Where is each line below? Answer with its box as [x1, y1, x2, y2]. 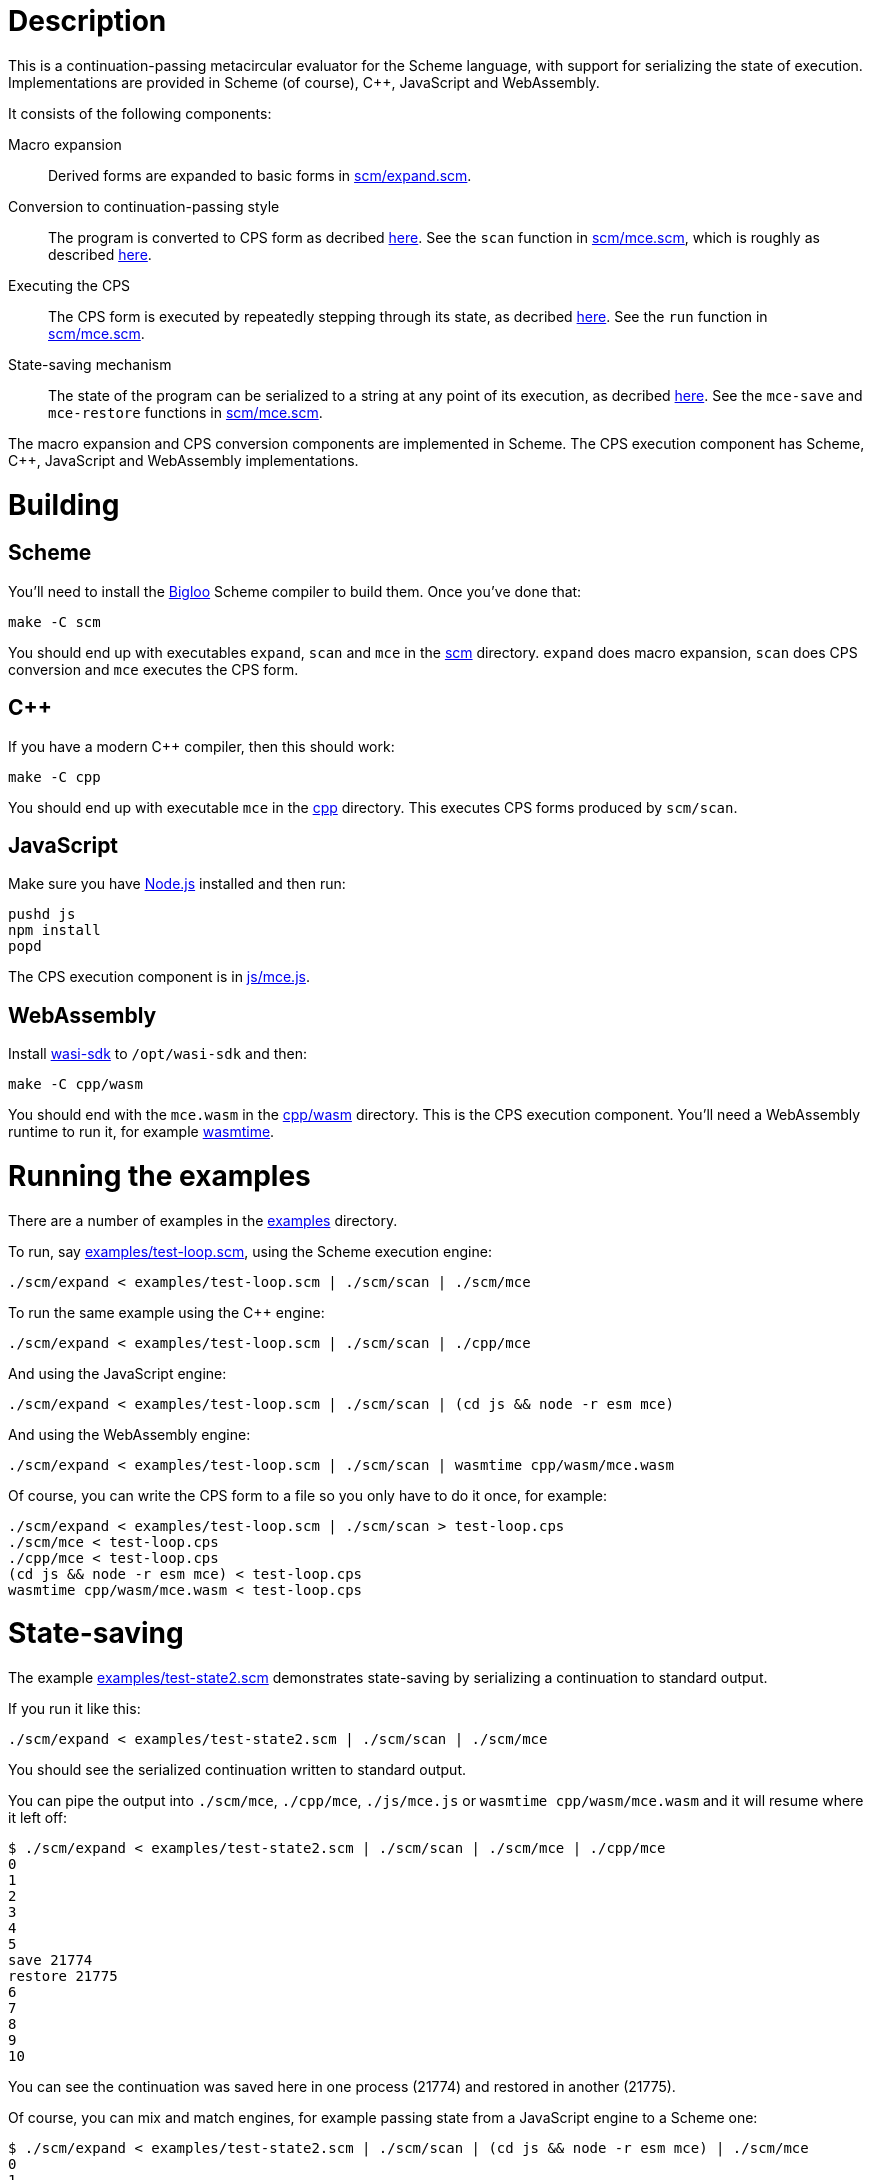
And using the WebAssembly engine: [8, 1425, 251, 1443]
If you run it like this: [8, 1700, 141, 1718]
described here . [48, 245, 152, 263]
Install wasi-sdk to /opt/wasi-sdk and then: [8, 1045, 308, 1063]
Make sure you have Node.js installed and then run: [8, 875, 346, 893]
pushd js [8, 906, 76, 923]
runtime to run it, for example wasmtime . [8, 1123, 275, 1141]
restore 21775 [8, 1968, 118, 1985]
